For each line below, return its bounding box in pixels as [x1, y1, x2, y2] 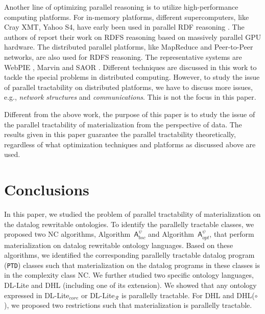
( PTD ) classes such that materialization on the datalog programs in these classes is [4, 259, 260, 270]
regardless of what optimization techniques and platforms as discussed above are [4, 139, 256, 149]
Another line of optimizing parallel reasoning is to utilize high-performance [4, 2, 238, 12]
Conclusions [4, 179, 89, 200]
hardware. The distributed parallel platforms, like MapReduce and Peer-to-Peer [4, 41, 253, 52]
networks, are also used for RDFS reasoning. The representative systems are [4, 51, 242, 62]
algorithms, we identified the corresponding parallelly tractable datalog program [4, 250, 255, 260]
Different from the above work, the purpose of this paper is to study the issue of [4, 108, 255, 119]
